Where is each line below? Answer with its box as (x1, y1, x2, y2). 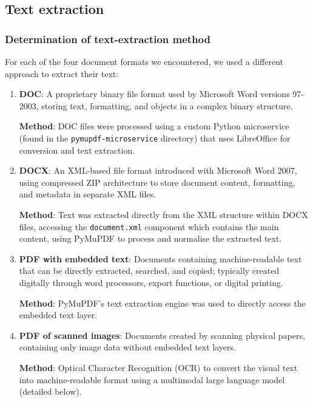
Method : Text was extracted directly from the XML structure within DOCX (19, 208, 308, 220)
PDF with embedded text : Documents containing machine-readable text (19, 252, 302, 265)
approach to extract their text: (5, 67, 119, 80)
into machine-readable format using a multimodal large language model (19, 373, 285, 386)
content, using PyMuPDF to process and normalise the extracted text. (19, 232, 282, 245)
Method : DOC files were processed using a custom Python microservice (19, 120, 289, 132)
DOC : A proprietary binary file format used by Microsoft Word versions (19, 87, 290, 100)
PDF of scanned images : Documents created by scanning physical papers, (19, 329, 305, 341)
